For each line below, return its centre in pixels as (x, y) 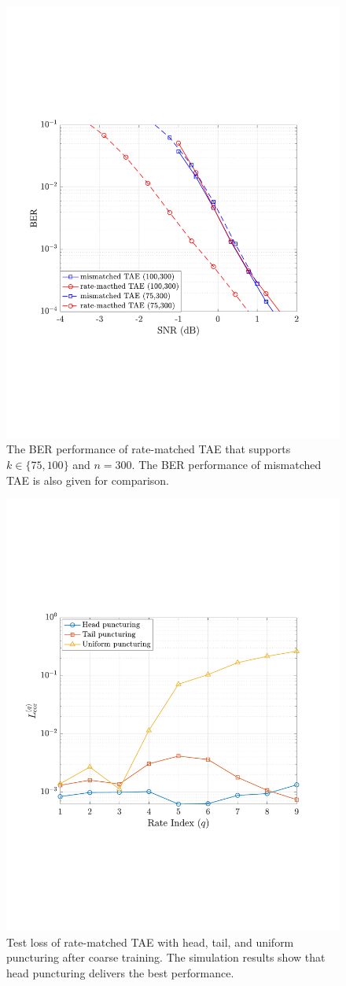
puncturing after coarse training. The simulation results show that (166, 957)
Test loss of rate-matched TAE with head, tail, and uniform (150, 942)
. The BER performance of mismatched (226, 465)
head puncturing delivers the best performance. (120, 972)
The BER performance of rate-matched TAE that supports (149, 449)
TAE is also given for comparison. (88, 480)
